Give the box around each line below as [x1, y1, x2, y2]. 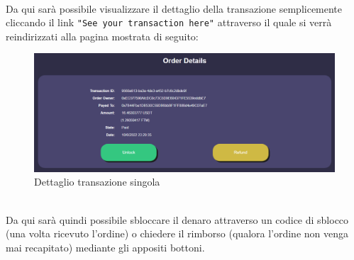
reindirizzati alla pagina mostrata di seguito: [6, 28, 199, 43]
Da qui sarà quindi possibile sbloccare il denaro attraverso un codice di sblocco [6, 212, 349, 227]
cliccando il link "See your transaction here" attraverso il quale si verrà [6, 15, 332, 30]
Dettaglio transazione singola [34, 174, 160, 189]
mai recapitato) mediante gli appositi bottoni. [6, 239, 205, 254]
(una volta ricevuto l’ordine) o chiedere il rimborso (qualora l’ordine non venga [6, 226, 349, 241]
